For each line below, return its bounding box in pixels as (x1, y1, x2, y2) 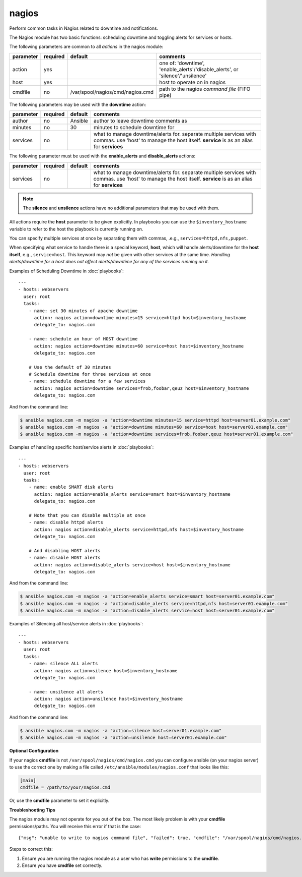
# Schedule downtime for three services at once (28, 371, 151, 377)
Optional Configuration (9, 748, 59, 754)
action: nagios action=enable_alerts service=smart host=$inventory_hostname (34, 491, 231, 497)
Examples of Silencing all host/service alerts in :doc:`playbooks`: (9, 621, 143, 627)
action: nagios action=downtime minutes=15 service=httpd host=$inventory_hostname (34, 315, 247, 320)
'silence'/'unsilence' (159, 72, 207, 79)
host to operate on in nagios (159, 79, 226, 86)
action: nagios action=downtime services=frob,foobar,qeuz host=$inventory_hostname (34, 385, 249, 391)
